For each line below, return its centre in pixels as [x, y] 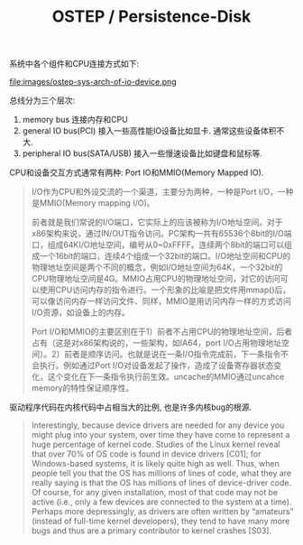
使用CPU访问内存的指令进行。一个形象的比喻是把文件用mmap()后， [165, 290]
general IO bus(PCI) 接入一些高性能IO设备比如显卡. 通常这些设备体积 [149, 131]
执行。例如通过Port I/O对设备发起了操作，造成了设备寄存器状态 [156, 365]
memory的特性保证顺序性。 [83, 388]
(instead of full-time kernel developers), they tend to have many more [161, 522]
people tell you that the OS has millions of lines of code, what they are [161, 473]
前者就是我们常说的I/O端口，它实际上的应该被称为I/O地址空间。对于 [157, 222]
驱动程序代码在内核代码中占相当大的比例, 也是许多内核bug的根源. [131, 407]
